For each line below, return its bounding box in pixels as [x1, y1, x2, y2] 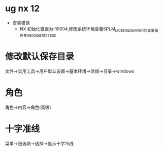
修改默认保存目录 [5, 51, 75, 62]
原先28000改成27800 [19, 33, 57, 38]
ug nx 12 [5, 3, 40, 14]
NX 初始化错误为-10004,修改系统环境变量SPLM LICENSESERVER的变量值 [19, 25, 159, 33]
